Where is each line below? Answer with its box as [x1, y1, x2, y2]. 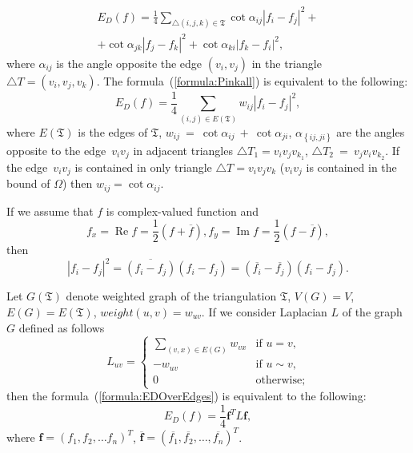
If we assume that [6, 202, 94, 219]
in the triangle [251, 54, 322, 71]
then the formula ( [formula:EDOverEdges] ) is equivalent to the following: [6, 387, 367, 404]
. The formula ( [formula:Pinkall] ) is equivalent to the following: [96, 72, 408, 89]
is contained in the [306, 158, 397, 175]
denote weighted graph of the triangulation [66, 288, 277, 304]
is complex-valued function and [106, 202, 259, 219]
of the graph [342, 304, 403, 320]
